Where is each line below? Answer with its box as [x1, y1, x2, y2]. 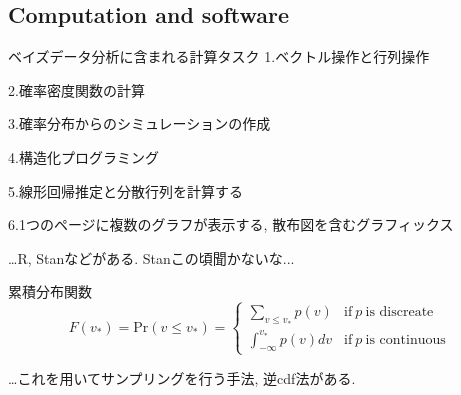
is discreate [365, 305, 434, 320]
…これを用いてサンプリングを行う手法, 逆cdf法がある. [8, 367, 356, 388]
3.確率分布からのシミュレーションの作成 [8, 113, 271, 134]
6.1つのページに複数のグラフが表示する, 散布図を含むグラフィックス [8, 214, 454, 235]
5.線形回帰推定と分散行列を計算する [8, 180, 243, 201]
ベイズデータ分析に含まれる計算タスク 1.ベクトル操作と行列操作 [8, 46, 430, 67]
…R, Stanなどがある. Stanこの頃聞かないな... [8, 247, 295, 268]
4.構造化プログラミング [8, 146, 159, 167]
